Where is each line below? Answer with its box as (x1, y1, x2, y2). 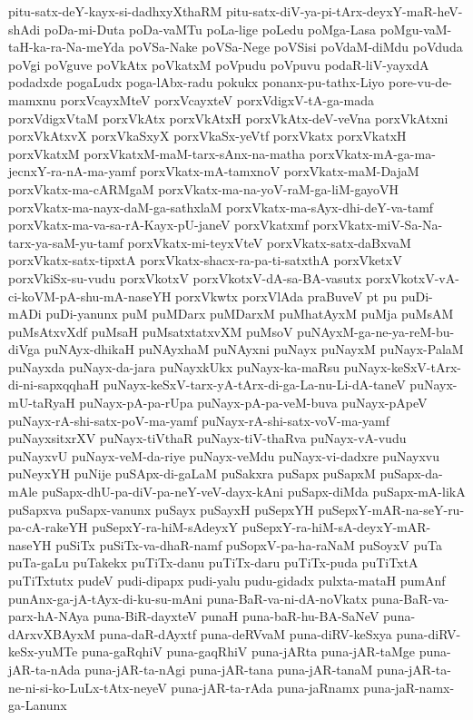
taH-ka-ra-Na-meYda (8, 37, 124, 56)
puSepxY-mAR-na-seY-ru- (318, 499, 465, 518)
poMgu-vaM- (379, 19, 452, 38)
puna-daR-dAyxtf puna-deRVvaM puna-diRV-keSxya (99, 624, 392, 643)
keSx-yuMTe (8, 642, 78, 661)
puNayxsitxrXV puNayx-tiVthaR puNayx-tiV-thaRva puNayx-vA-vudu (8, 429, 407, 448)
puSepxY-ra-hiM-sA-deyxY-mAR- (241, 518, 431, 537)
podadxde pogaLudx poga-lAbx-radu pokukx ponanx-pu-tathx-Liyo (8, 73, 385, 92)
